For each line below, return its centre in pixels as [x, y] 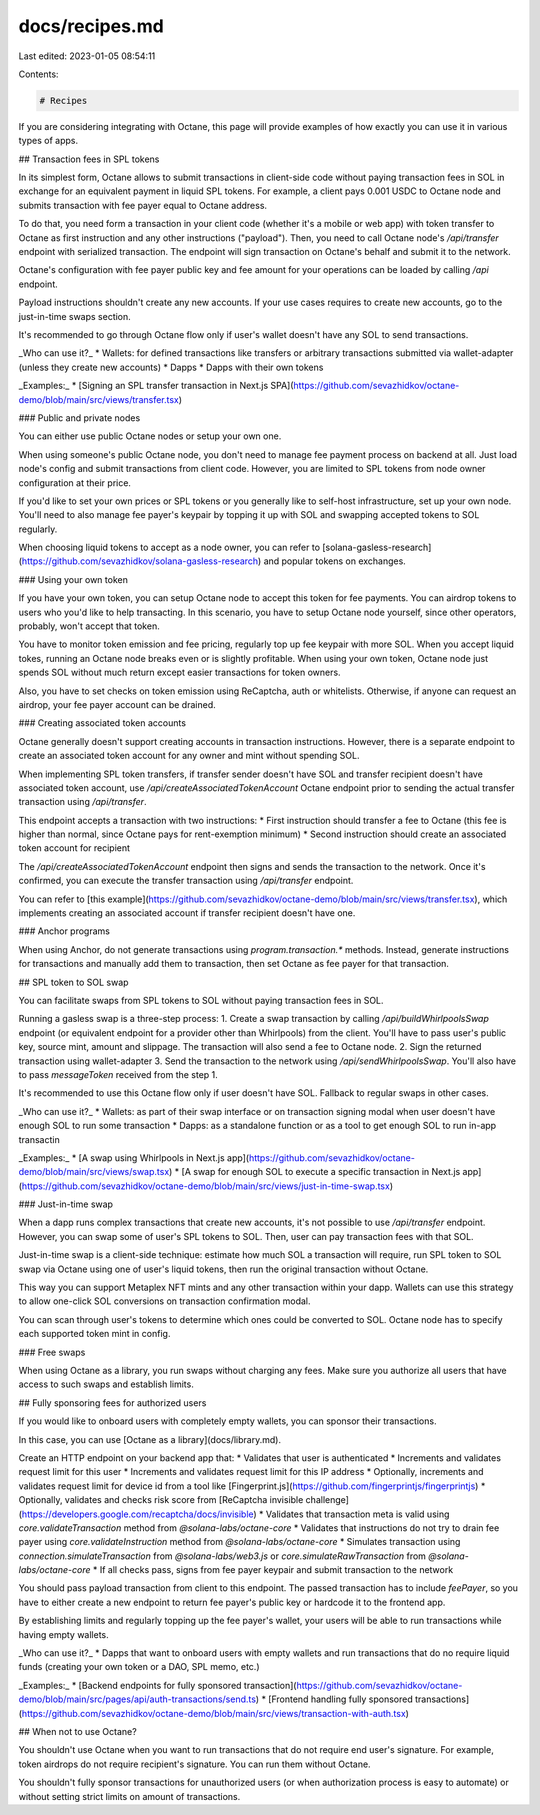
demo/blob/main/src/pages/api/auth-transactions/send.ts [137, 1699]
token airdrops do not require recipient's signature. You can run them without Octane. [194, 1764]
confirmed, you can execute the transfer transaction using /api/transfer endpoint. [186, 881]
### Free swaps [52, 1352]
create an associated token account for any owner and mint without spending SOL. [189, 756]
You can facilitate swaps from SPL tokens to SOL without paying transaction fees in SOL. [201, 1000]
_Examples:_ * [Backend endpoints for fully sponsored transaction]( [157, 1685]
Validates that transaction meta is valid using [357, 1514]
